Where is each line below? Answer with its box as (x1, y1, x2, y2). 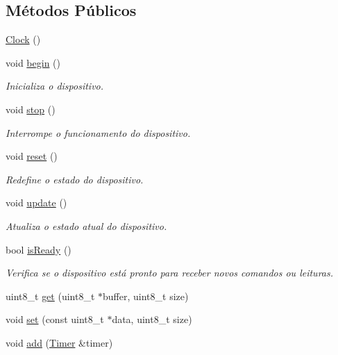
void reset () (6, 149, 58, 163)
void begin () (6, 55, 60, 69)
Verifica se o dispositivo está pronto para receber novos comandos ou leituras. (6, 265, 334, 280)
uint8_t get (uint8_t (6, 288, 95, 303)
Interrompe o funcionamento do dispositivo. (6, 125, 191, 140)
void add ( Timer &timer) (6, 335, 113, 349)
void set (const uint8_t (6, 312, 104, 327)
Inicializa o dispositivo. (6, 79, 104, 93)
